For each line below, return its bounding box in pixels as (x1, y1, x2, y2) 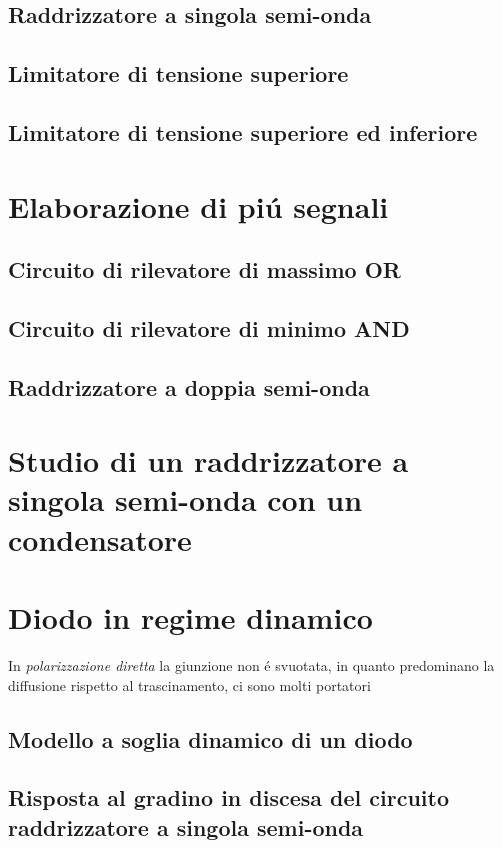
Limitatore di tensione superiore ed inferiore (8, 116, 478, 147)
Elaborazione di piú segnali (8, 185, 389, 226)
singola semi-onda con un (8, 479, 363, 520)
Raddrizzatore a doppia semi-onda (8, 371, 370, 402)
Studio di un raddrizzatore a (8, 440, 409, 481)
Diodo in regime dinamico (8, 597, 373, 637)
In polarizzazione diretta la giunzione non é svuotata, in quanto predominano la (8, 654, 495, 675)
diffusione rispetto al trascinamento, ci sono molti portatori (8, 674, 371, 695)
